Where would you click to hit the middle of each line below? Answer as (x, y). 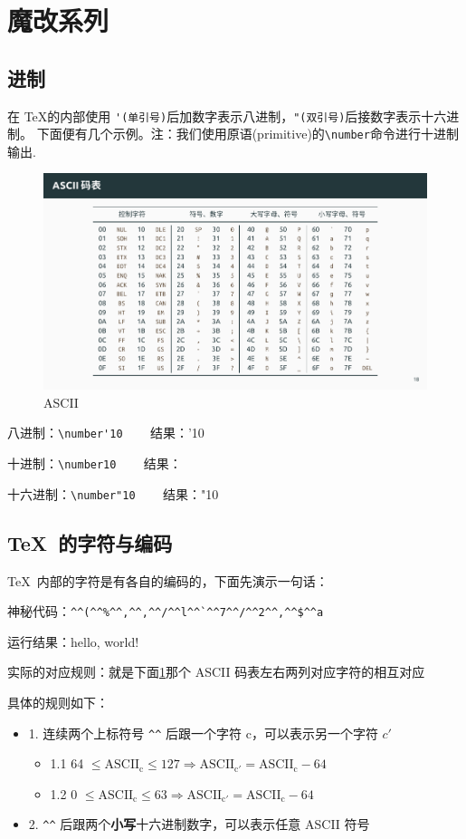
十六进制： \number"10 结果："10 (113, 493)
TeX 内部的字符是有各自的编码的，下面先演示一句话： (168, 580)
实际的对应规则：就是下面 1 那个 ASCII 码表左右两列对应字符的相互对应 (216, 672)
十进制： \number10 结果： (95, 463)
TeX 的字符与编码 (90, 542)
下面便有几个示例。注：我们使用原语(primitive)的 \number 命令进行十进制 (247, 134)
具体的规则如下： (58, 702)
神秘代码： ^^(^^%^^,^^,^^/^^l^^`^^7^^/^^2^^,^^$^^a (166, 611)
